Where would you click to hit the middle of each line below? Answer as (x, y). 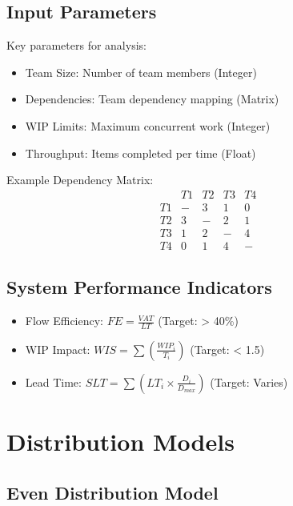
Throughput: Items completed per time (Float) (140, 153)
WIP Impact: (58, 349)
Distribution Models (120, 442)
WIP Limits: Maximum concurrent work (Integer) (148, 125)
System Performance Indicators (139, 287)
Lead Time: (53, 382)
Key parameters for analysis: (76, 45)
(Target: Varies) (249, 382)
